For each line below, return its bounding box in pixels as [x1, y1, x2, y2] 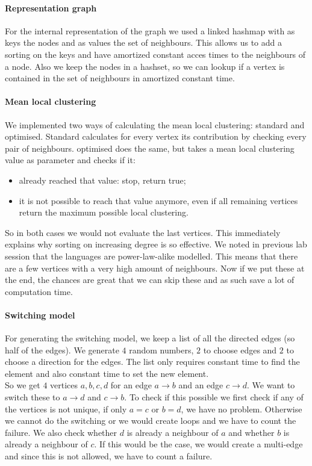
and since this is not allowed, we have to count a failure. [5, 450, 213, 462]
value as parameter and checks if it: [5, 154, 136, 166]
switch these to [5, 391, 60, 403]
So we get [5, 379, 40, 391]
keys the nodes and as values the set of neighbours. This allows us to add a [5, 36, 282, 49]
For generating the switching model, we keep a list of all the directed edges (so [5, 332, 295, 344]
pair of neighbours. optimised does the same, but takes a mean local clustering [5, 141, 295, 154]
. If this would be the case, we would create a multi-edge [94, 438, 303, 450]
